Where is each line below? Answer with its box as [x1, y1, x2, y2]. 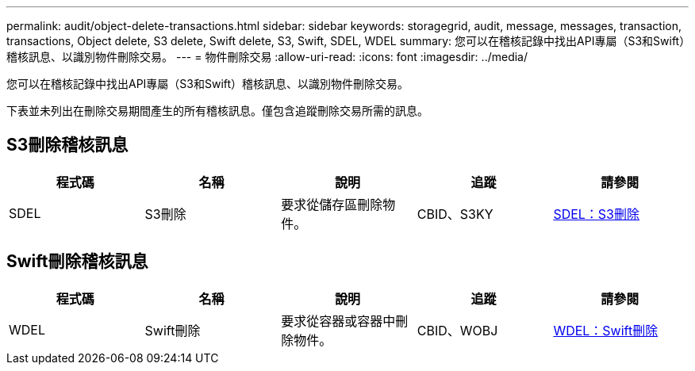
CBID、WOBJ [417, 322, 498, 338]
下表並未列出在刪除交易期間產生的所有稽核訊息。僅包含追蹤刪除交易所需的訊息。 [6, 104, 428, 117]
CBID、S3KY [417, 205, 493, 222]
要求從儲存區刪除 [281, 196, 383, 212]
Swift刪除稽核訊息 [6, 251, 148, 272]
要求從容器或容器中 [281, 312, 396, 329]
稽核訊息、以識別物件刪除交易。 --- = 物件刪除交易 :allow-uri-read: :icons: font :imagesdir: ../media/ [6, 50, 528, 63]
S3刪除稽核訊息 [6, 135, 129, 155]
